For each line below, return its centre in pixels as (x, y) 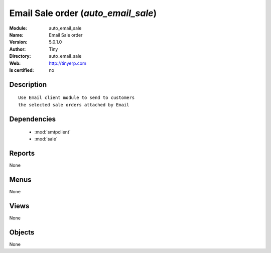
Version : (18, 42)
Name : (16, 35)
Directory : (20, 56)
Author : (18, 49)
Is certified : (22, 70)
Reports (22, 153)
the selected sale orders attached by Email (74, 105)
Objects (22, 233)
